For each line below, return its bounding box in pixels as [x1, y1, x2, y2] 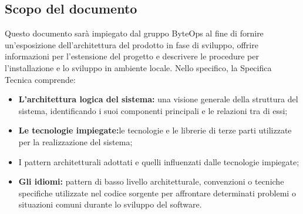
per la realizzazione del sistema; [18, 135, 133, 148]
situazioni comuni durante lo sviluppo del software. [18, 198, 202, 210]
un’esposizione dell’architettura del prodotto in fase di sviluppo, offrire [5, 38, 258, 51]
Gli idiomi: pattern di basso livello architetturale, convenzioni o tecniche [18, 175, 284, 188]
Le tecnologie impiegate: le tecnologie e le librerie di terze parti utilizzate [18, 124, 292, 136]
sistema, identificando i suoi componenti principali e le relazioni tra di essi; [18, 104, 288, 116]
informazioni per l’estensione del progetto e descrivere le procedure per [5, 50, 259, 62]
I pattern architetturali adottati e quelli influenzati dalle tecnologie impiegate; [18, 155, 299, 168]
